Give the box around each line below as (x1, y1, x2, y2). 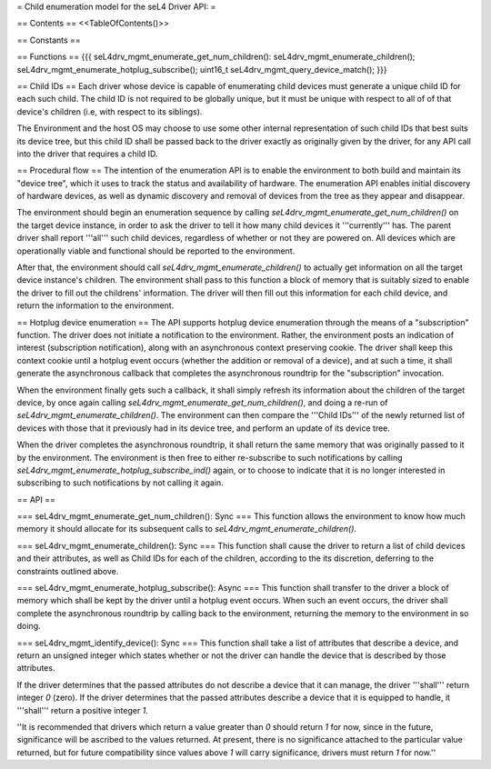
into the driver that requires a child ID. (16, 148, 158, 159)
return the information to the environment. (16, 300, 175, 311)
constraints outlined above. (16, 565, 119, 576)
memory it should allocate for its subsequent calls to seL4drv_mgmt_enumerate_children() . (16, 524, 357, 534)
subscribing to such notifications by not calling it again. (16, 477, 225, 488)
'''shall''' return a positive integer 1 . (16, 704, 149, 715)
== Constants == (16, 35, 81, 45)
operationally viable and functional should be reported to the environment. (16, 245, 296, 256)
